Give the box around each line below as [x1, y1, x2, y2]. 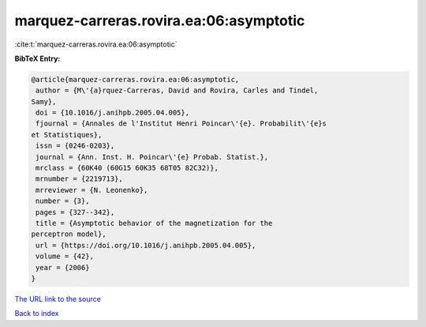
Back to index [14, 309, 59, 318]
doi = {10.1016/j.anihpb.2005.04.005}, [35, 108, 189, 118]
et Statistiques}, [31, 130, 103, 139]
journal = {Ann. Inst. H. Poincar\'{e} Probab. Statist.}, [35, 152, 269, 161]
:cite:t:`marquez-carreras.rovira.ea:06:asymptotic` [14, 39, 177, 49]
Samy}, [31, 97, 57, 106]
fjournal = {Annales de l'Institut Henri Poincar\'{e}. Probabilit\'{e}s [35, 119, 327, 128]
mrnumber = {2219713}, [35, 175, 124, 183]
